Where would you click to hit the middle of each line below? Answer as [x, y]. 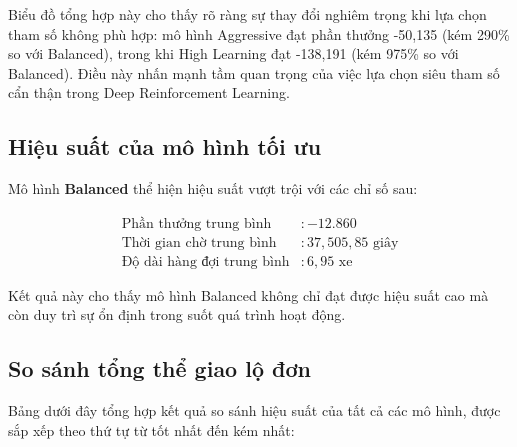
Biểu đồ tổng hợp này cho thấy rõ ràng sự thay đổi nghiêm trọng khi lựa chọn [247, 14]
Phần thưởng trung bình [196, 223]
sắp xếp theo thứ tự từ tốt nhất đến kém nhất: [151, 429]
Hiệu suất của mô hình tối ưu [165, 146]
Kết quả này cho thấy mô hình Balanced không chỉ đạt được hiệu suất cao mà [248, 294]
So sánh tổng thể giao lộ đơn [159, 368]
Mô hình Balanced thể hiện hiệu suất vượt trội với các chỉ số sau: [213, 188]
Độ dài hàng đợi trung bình [205, 261]
